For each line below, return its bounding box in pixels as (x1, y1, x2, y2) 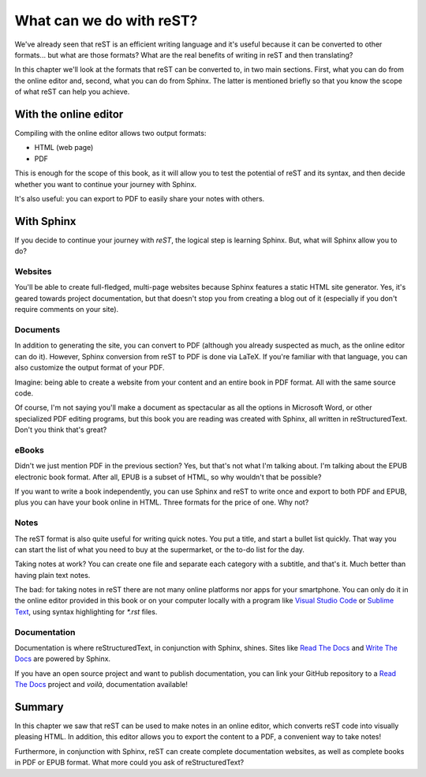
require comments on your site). (14, 305, 119, 314)
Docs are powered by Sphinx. (14, 654, 110, 663)
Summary (14, 700, 64, 714)
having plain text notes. (14, 570, 91, 580)
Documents (14, 324, 61, 335)
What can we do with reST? (14, 12, 198, 29)
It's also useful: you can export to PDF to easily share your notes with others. (14, 193, 265, 203)
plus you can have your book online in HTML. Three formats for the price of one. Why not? (14, 497, 309, 507)
